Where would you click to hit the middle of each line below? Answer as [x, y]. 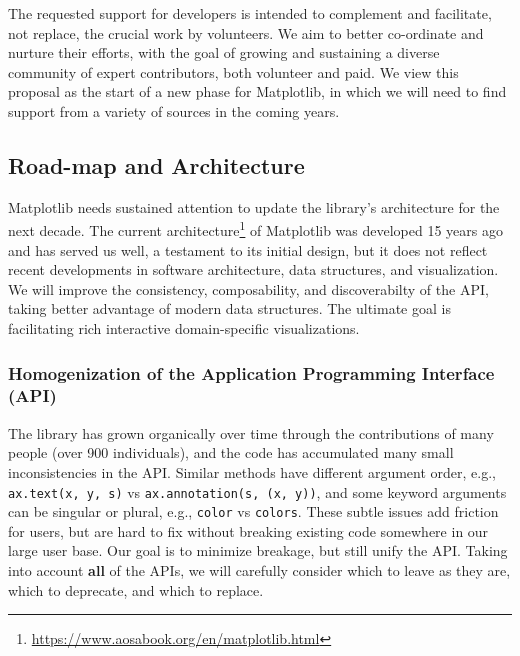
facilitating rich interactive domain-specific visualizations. [184, 327]
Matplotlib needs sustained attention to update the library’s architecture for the [254, 206]
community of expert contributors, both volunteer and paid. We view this [233, 71]
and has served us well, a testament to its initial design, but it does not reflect [248, 249]
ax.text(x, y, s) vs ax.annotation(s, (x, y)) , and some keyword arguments [257, 491]
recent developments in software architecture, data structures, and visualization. [253, 269]
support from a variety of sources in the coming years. [174, 110]
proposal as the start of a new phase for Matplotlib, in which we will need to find [257, 91]
